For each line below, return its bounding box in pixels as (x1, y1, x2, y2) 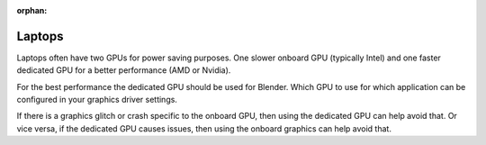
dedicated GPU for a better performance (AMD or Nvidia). (16, 65, 231, 76)
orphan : (16, 5, 48, 15)
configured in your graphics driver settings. (16, 95, 177, 105)
